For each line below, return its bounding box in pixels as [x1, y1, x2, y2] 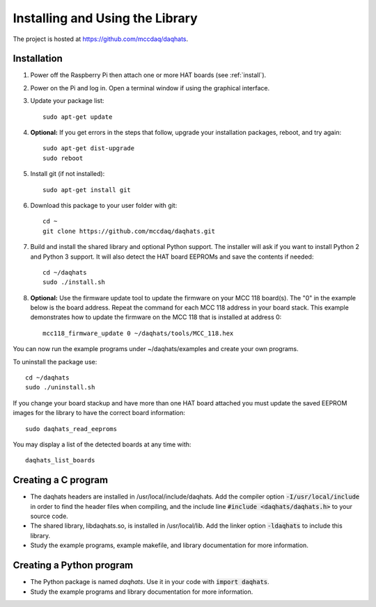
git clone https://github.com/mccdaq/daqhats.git [42, 227, 216, 235]
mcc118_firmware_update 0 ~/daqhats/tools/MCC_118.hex [42, 329, 234, 337]
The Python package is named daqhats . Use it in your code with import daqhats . [30, 578, 269, 586]
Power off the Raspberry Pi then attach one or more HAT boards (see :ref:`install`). [30, 71, 267, 79]
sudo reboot [42, 154, 84, 162]
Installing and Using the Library [13, 10, 198, 26]
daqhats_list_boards [25, 456, 95, 464]
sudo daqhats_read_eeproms [25, 425, 118, 432]
